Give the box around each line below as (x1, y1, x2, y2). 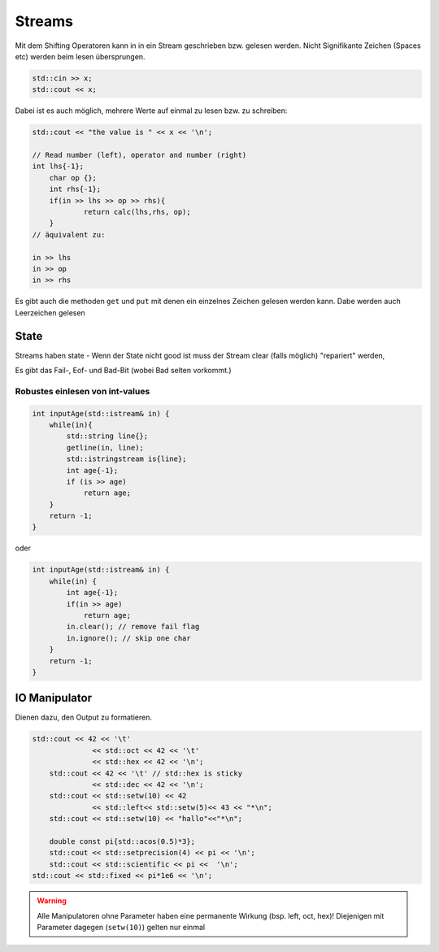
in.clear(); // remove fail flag (66, 622, 200, 632)
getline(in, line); (66, 443, 144, 452)
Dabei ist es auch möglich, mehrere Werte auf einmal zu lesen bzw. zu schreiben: (15, 106, 288, 115)
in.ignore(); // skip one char (66, 633, 191, 642)
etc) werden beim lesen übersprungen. (15, 51, 146, 61)
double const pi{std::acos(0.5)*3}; (49, 837, 195, 845)
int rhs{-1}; (49, 185, 102, 194)
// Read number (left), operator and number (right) (32, 150, 247, 160)
